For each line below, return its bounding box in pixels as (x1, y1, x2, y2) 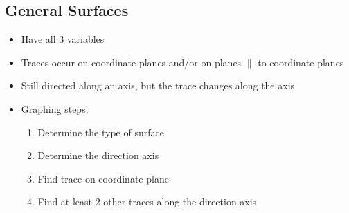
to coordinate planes (258, 55, 344, 69)
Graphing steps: (21, 101, 89, 115)
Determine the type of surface (37, 124, 164, 139)
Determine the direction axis (37, 148, 159, 163)
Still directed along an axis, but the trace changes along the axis (21, 78, 295, 93)
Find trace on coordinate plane (37, 171, 169, 185)
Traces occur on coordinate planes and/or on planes (21, 55, 242, 69)
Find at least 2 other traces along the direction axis (37, 194, 257, 209)
